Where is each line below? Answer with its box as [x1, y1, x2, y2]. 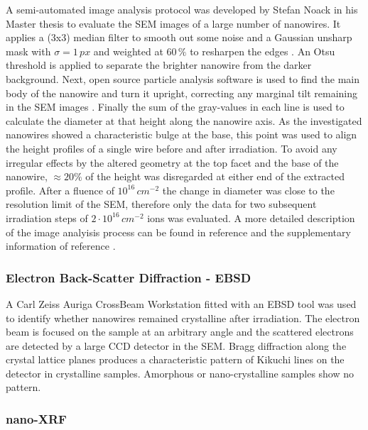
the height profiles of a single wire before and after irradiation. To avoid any [6, 140, 337, 155]
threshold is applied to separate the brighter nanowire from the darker [6, 57, 312, 72]
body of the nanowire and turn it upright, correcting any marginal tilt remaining [6, 85, 358, 100]
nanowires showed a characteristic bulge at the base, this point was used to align [6, 127, 357, 142]
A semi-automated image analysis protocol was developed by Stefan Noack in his [6, 2, 358, 16]
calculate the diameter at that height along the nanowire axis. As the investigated [6, 113, 362, 128]
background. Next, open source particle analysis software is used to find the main [6, 71, 360, 86]
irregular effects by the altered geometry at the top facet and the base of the [6, 155, 339, 170]
